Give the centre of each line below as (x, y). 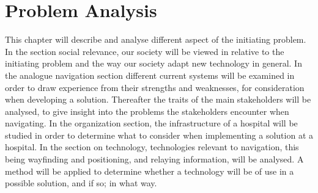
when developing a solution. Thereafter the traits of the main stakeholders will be (158, 99)
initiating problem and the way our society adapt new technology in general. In (153, 63)
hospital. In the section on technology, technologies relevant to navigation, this (152, 147)
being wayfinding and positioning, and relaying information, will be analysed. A (154, 159)
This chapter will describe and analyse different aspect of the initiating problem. (156, 39)
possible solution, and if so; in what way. (81, 183)
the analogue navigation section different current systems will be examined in (150, 75)
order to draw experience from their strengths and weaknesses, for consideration (155, 87)
